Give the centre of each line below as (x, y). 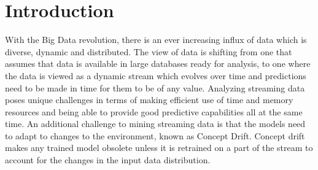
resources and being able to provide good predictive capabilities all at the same (154, 111)
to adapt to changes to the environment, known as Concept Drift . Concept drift (155, 135)
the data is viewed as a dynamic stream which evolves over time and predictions (156, 75)
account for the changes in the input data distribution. (108, 160)
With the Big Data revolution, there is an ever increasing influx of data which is (156, 40)
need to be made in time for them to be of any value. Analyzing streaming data (155, 87)
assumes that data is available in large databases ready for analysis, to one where (158, 64)
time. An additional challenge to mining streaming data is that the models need (155, 124)
